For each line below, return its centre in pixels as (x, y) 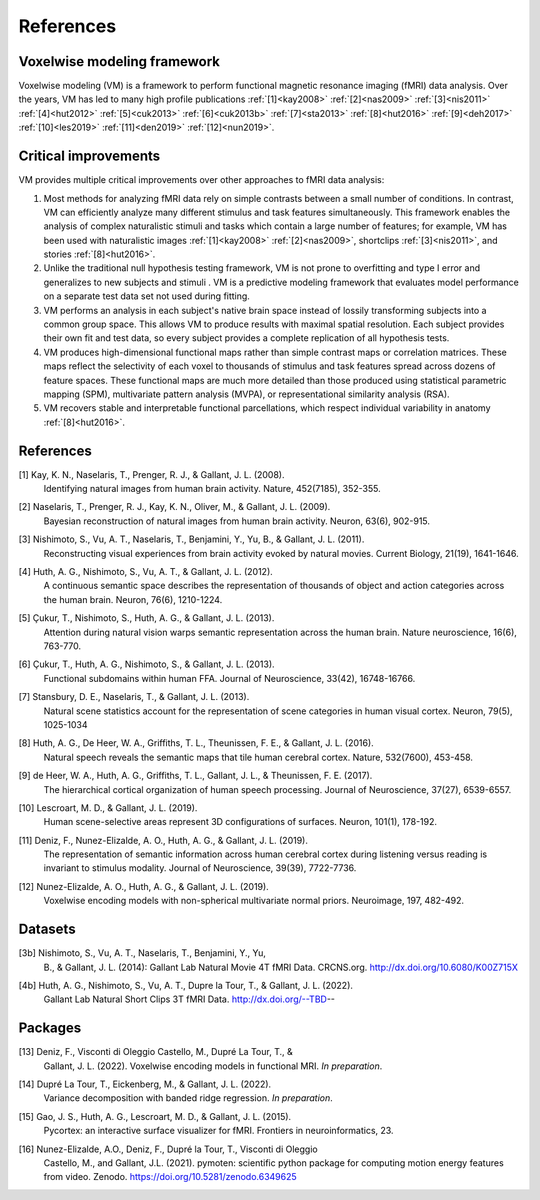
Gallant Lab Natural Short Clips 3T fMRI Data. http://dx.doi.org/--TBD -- (189, 999)
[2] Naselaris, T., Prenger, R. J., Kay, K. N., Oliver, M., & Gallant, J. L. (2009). (174, 507)
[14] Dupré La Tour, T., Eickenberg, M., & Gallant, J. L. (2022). (145, 1084)
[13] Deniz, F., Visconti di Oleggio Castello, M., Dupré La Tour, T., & (156, 1052)
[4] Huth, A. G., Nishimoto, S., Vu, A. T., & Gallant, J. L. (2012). (146, 572)
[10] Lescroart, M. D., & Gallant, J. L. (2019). (108, 807)
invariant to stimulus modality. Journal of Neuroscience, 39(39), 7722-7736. (200, 868)
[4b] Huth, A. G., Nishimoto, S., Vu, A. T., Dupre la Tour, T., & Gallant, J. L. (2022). (186, 985)
